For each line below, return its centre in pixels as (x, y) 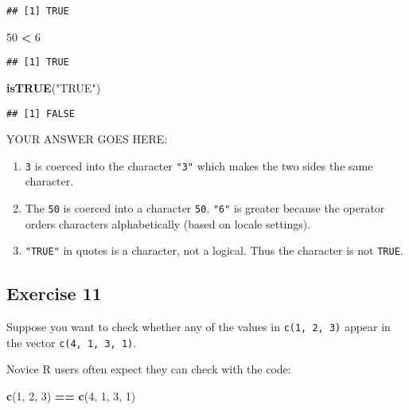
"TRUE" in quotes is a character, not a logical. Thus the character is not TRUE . (214, 250)
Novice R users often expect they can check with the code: (149, 369)
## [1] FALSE (41, 113)
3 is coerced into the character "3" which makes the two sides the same (199, 165)
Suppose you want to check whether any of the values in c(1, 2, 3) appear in (199, 327)
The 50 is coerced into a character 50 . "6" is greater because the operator (205, 208)
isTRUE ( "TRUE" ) (54, 87)
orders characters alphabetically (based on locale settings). (168, 223)
